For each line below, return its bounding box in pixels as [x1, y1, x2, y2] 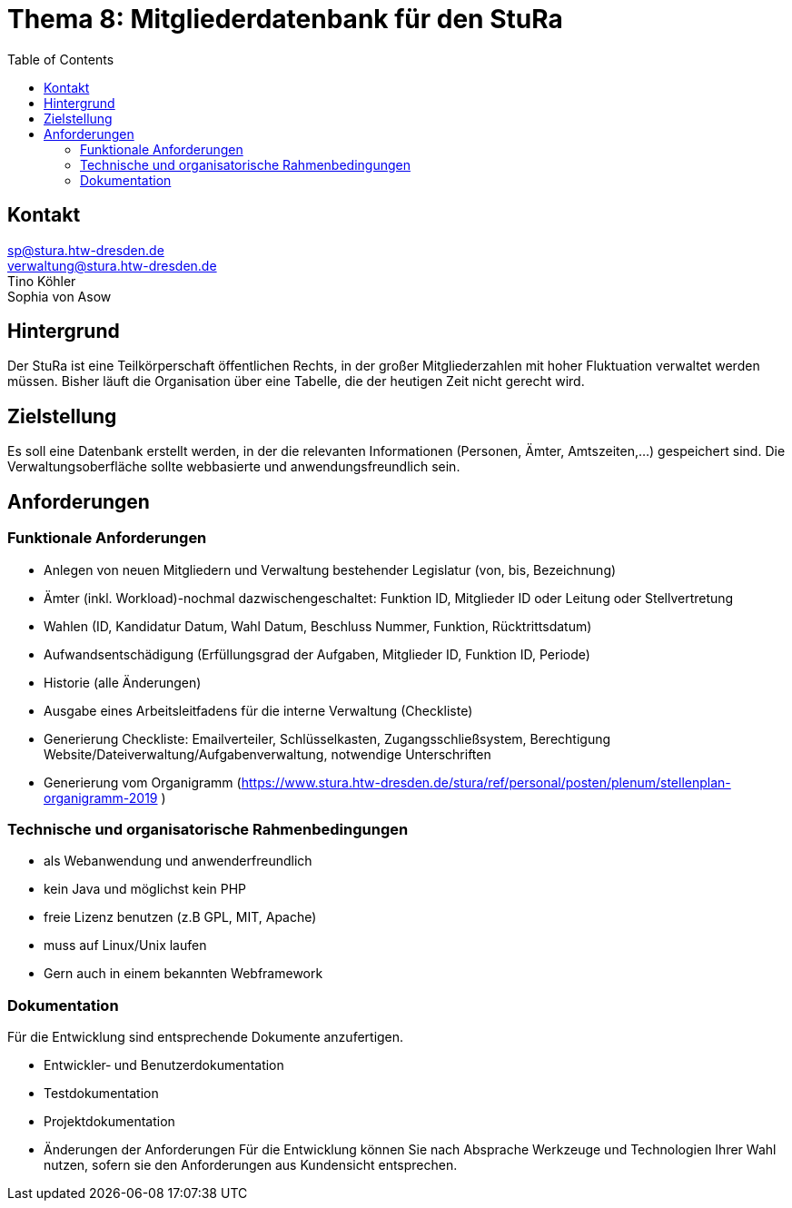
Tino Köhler [7, 272, 76, 289]
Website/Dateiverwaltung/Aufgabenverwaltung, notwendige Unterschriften [44, 746, 491, 762]
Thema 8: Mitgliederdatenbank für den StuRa [7, 4, 563, 35]
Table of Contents [7, 51, 114, 67]
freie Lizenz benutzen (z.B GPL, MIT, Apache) [44, 909, 317, 926]
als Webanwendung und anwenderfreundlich [44, 853, 312, 869]
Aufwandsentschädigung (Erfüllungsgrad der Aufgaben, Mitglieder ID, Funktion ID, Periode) [44, 646, 590, 662]
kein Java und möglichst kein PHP [44, 881, 247, 897]
